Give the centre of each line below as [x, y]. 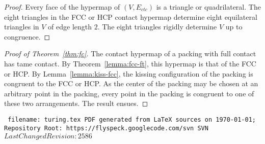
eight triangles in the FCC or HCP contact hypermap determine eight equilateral [131, 16]
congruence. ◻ [27, 36]
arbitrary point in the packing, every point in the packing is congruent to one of [129, 93]
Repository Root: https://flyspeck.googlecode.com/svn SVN [106, 128]
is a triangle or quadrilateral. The [208, 7]
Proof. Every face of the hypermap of [62, 7]
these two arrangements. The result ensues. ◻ [76, 103]
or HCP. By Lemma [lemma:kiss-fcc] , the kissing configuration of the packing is [129, 73]
